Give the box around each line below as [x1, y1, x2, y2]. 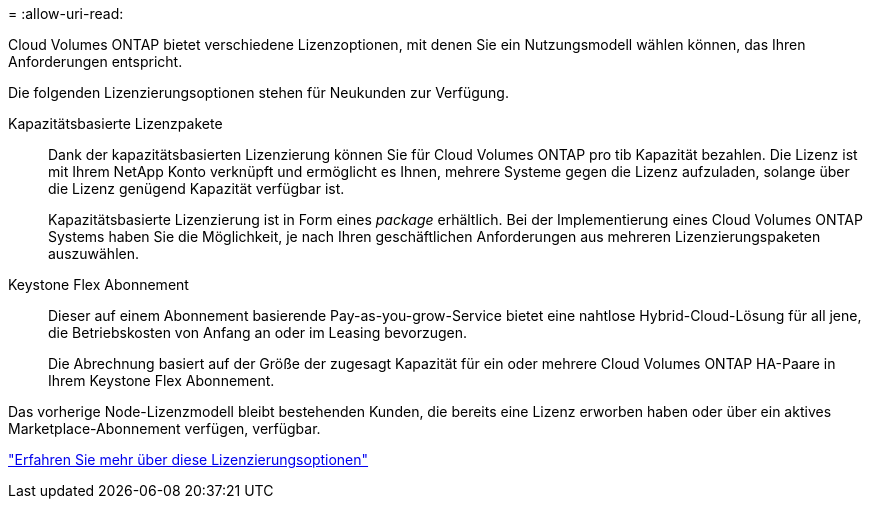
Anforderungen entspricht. [8, 53, 183, 70]
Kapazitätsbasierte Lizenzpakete [8, 115, 223, 132]
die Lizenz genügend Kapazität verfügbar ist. [48, 180, 345, 197]
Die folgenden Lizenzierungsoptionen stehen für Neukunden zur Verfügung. [8, 84, 509, 101]
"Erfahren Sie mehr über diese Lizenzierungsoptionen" [8, 451, 369, 468]
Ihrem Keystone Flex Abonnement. [48, 372, 275, 389]
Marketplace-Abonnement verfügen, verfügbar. [8, 420, 321, 437]
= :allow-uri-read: [8, 5, 124, 22]
